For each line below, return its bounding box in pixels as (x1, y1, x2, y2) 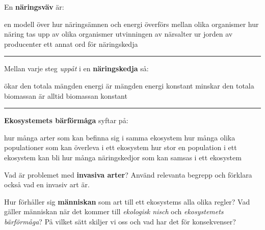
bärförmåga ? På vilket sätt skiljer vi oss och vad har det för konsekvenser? (4, 216, 236, 226)
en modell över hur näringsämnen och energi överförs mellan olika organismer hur (4, 18, 259, 29)
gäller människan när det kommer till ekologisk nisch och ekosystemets (4, 206, 224, 217)
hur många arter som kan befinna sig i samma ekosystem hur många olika (4, 132, 235, 142)
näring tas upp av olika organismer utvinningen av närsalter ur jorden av (4, 28, 233, 39)
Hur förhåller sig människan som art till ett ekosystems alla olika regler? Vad (4, 196, 250, 207)
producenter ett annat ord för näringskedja (4, 38, 138, 49)
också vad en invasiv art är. (4, 179, 90, 190)
